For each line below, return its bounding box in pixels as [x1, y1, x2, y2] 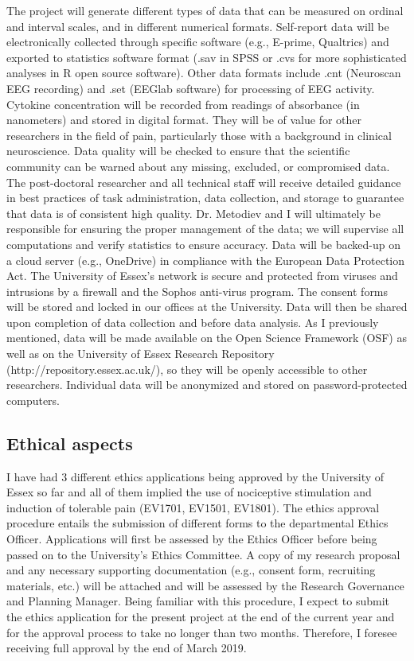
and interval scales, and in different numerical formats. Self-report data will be [6, 17, 389, 34]
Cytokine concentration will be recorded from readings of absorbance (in [6, 95, 360, 112]
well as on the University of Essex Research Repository [6, 345, 275, 362]
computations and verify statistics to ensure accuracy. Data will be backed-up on [6, 235, 400, 252]
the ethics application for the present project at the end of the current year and [6, 608, 395, 624]
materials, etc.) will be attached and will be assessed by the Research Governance [6, 577, 404, 593]
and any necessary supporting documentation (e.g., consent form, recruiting [6, 562, 376, 578]
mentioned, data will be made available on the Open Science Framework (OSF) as [6, 329, 407, 346]
